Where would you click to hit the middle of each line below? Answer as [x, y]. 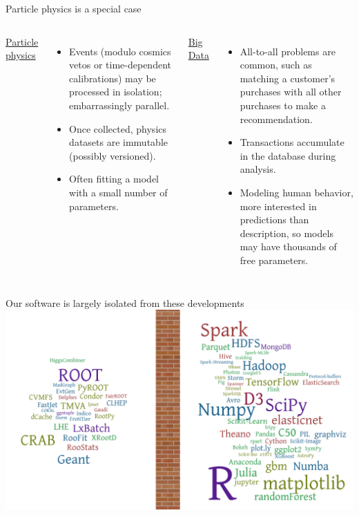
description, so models [287, 233]
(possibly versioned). [113, 155]
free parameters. [274, 260]
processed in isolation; [116, 92]
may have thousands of [288, 246]
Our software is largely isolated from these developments [125, 302]
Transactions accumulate [292, 142]
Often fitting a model [114, 179]
